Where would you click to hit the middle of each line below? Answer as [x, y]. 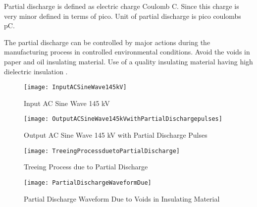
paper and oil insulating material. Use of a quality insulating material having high [128, 61]
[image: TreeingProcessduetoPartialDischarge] [102, 151]
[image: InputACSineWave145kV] [75, 87]
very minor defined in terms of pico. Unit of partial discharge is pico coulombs [123, 16]
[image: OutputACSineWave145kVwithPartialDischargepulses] [123, 119]
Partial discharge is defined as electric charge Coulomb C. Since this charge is [122, 6]
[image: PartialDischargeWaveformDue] [88, 182]
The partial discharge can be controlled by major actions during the [107, 42]
